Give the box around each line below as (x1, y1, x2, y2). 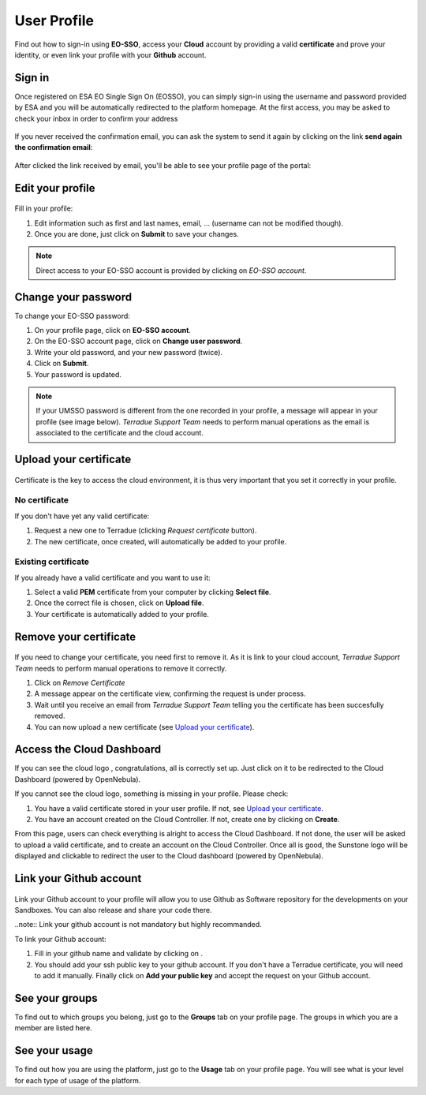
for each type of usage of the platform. (14, 1075, 141, 1085)
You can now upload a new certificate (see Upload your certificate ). (34, 722, 255, 731)
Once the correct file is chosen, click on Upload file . (34, 598, 204, 607)
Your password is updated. (34, 369, 122, 379)
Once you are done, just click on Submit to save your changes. (34, 229, 240, 238)
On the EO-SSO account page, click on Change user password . (34, 336, 243, 346)
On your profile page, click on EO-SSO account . (34, 326, 191, 335)
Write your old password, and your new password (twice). (34, 347, 223, 357)
